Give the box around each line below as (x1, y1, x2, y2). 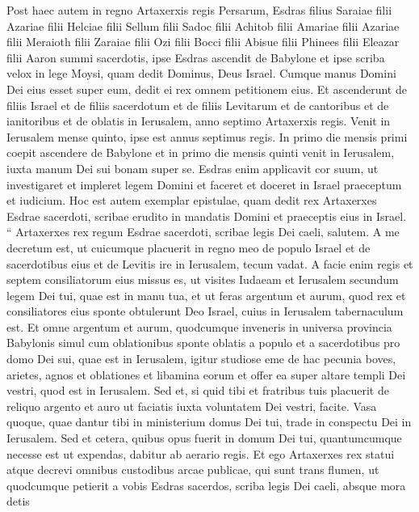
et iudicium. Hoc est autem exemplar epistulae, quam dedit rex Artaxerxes (6, 192, 377, 209)
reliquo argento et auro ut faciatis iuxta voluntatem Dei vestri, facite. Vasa (6, 397, 377, 414)
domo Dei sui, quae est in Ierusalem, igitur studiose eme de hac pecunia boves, (6, 350, 396, 367)
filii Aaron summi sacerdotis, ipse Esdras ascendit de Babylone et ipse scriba (6, 49, 385, 66)
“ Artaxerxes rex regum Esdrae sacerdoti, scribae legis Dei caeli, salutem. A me (6, 223, 400, 240)
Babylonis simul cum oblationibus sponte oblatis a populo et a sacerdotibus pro (6, 334, 400, 351)
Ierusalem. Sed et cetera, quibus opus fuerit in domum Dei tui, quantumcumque (6, 429, 402, 446)
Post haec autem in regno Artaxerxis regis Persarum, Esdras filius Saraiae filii (6, 2, 392, 18)
